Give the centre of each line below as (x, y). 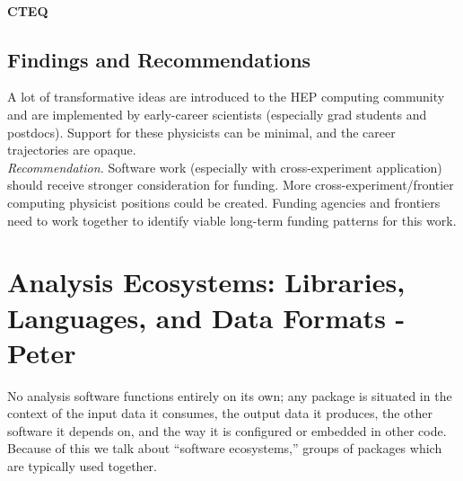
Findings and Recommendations (159, 59)
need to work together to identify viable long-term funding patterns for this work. (232, 220)
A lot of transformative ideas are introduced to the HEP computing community (226, 97)
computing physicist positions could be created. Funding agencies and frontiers (224, 202)
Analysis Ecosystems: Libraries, (206, 282)
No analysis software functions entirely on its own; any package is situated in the (230, 395)
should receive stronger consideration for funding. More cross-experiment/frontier (231, 185)
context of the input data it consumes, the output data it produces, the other (220, 413)
